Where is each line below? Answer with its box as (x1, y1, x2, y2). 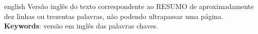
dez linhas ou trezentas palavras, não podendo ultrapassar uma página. (4, 10, 223, 21)
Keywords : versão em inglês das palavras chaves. (4, 20, 158, 31)
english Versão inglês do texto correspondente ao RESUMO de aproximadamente (4, 1, 254, 11)
